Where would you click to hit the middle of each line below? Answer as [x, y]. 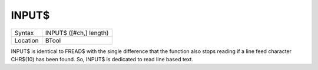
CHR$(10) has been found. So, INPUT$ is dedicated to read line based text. [102, 59]
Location [26, 40]
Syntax [24, 33]
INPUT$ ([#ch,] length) [77, 33]
